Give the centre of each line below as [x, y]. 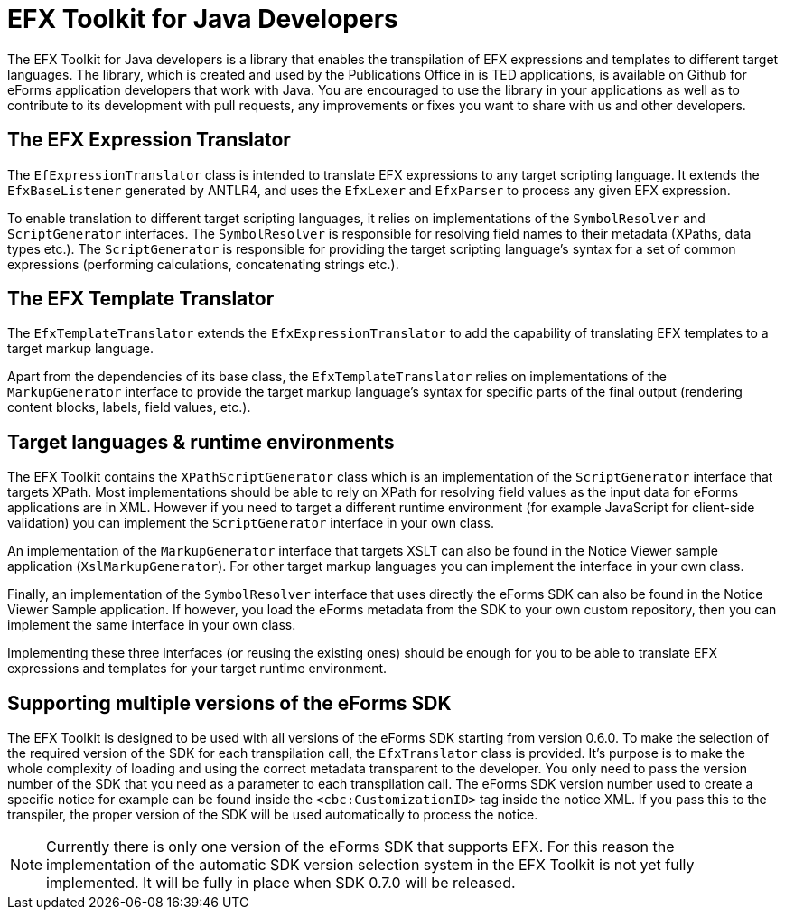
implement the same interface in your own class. [152, 625]
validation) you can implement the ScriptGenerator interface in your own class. [251, 523]
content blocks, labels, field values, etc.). [129, 407]
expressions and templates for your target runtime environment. [197, 669]
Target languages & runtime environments [201, 442]
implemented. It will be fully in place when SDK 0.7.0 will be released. [281, 883]
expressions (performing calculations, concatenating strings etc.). [203, 264]
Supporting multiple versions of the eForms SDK [229, 703]
